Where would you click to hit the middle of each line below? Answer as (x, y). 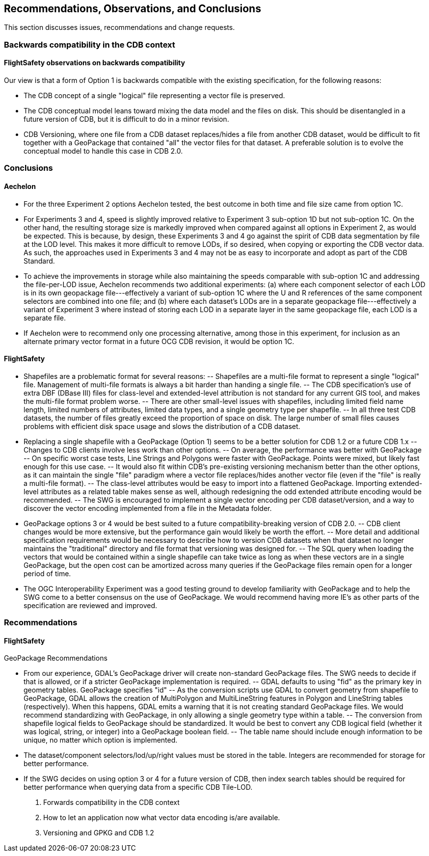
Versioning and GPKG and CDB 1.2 (99, 833)
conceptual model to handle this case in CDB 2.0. (103, 151)
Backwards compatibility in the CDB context (90, 44)
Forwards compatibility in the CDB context (111, 802)
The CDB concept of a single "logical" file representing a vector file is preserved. (154, 96)
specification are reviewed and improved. (91, 605)
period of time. (47, 573)
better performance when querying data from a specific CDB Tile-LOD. (138, 787)
